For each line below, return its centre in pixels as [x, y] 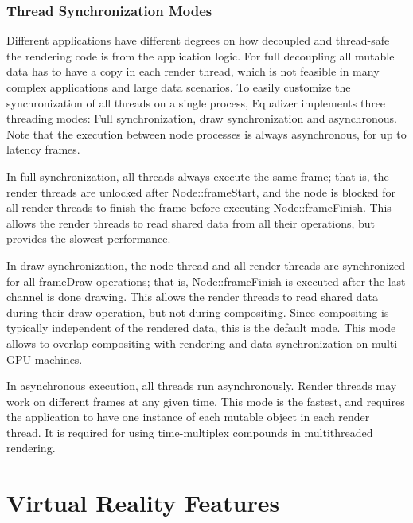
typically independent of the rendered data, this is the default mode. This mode [201, 328]
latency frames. [43, 149]
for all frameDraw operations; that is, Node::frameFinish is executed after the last [206, 281]
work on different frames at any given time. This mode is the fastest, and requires [206, 401]
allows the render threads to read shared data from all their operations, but [191, 222]
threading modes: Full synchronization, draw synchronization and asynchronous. [202, 118]
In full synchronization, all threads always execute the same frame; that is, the [198, 176]
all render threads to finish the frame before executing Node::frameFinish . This [199, 207]
